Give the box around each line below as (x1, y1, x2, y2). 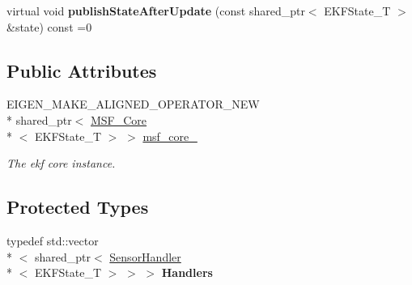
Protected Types (6, 194, 149, 219)
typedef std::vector (6, 232, 99, 249)
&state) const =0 (6, 18, 92, 35)
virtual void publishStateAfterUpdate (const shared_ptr (6, 2, 305, 19)
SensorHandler (109, 248, 181, 265)
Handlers (161, 264, 213, 281)
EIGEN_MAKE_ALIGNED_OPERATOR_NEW (6, 96, 260, 113)
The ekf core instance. (6, 155, 116, 172)
